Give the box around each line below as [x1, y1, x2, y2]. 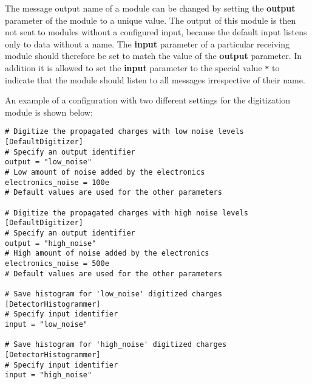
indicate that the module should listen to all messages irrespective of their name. [5, 73, 305, 86]
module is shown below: [5, 105, 93, 118]
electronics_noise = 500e [5, 259, 109, 268]
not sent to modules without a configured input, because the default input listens [5, 26, 307, 38]
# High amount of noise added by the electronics [5, 249, 209, 258]
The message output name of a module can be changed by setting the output [5, 2, 296, 14]
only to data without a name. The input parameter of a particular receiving [5, 37, 290, 50]
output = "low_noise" [5, 158, 92, 167]
